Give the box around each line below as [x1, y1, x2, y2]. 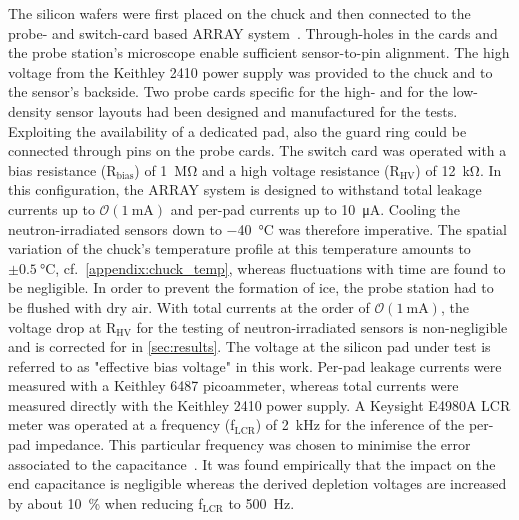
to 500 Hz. [228, 492, 295, 513]
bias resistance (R [8, 159, 117, 180]
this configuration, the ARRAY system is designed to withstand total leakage [8, 179, 482, 200]
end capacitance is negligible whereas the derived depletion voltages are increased [8, 473, 507, 494]
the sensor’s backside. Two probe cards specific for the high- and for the [8, 81, 449, 102]
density [8, 100, 52, 121]
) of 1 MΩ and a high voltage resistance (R [134, 159, 400, 180]
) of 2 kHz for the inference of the [255, 414, 465, 435]
